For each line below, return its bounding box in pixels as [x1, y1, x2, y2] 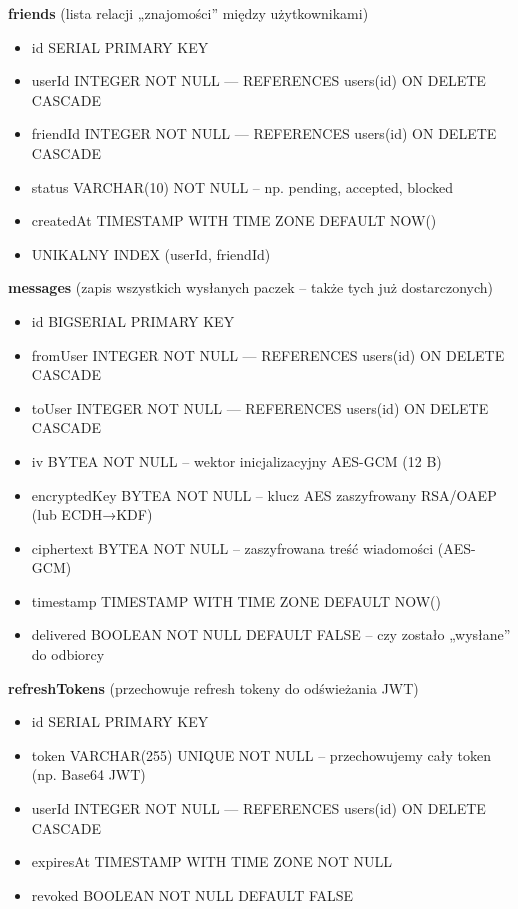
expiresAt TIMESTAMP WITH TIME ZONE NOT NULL [31, 851, 393, 872]
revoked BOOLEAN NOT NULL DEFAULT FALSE [31, 884, 354, 905]
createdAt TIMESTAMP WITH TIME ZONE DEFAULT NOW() [31, 210, 437, 231]
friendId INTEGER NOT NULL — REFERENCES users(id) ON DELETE [31, 123, 497, 144]
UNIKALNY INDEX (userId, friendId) [31, 243, 271, 264]
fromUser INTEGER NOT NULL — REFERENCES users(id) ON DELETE [31, 344, 505, 365]
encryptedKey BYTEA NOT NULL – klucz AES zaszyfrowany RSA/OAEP [31, 484, 497, 505]
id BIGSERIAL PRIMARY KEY [31, 310, 235, 331]
